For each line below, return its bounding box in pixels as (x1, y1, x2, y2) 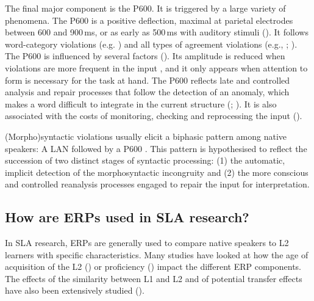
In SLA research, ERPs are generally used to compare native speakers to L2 (5, 236, 289, 249)
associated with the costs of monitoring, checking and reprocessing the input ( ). (5, 109, 302, 122)
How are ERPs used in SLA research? (5, 208, 249, 227)
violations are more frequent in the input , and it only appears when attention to (5, 61, 308, 74)
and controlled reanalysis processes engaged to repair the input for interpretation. (5, 178, 310, 190)
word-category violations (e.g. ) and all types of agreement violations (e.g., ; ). (5, 37, 298, 50)
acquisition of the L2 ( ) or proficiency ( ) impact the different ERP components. (5, 260, 302, 273)
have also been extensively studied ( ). (5, 284, 145, 297)
